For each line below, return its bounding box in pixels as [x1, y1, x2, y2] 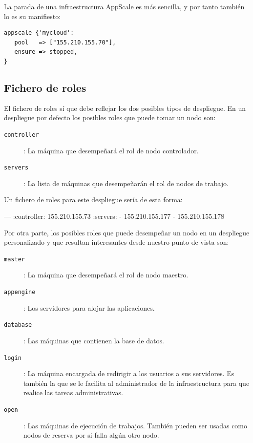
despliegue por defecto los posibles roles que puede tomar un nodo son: [4, 112, 216, 123]
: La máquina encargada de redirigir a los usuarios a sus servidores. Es [23, 368, 234, 379]
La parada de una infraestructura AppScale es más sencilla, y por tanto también [4, 1, 245, 11]
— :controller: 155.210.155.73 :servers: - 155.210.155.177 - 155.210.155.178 [4, 211, 225, 221]
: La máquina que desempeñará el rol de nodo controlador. [23, 145, 199, 155]
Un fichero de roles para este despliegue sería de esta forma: [4, 194, 183, 205]
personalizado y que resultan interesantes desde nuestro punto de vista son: [4, 237, 229, 247]
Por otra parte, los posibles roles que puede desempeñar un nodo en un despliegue [4, 227, 250, 237]
